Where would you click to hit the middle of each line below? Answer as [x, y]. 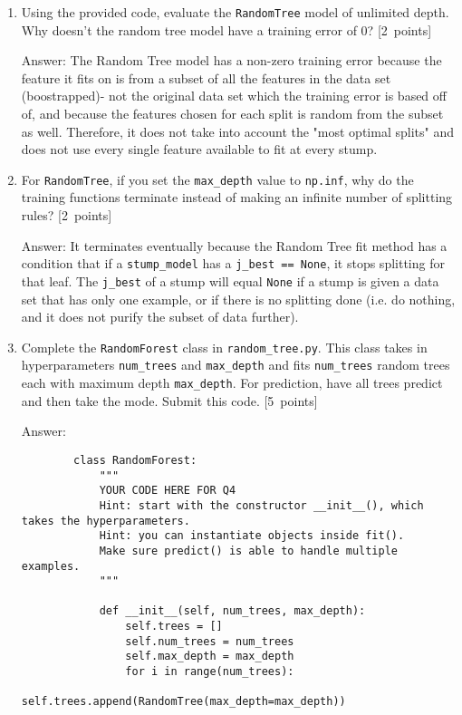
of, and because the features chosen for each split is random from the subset [232, 114]
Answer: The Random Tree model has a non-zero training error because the [231, 60]
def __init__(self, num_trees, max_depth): [232, 611]
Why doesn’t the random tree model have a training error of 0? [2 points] [226, 29]
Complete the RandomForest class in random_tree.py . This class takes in [224, 347]
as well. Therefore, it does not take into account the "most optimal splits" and [237, 131]
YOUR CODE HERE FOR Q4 [168, 491]
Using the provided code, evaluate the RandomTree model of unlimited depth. [235, 12]
